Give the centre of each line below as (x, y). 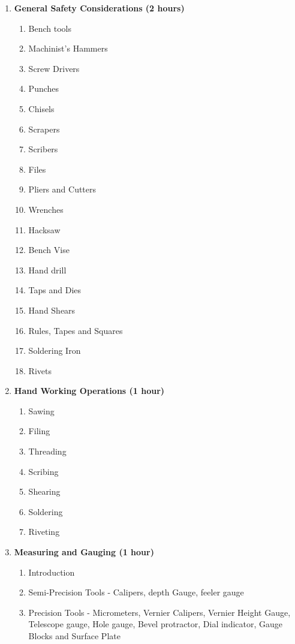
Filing (39, 431)
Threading (47, 451)
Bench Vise (49, 250)
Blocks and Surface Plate (74, 636)
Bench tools (50, 28)
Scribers (43, 149)
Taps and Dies (55, 290)
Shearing (44, 491)
